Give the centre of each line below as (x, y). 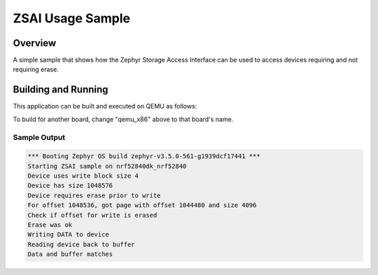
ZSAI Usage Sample (72, 18)
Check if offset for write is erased (92, 215)
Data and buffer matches (70, 254)
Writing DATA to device (69, 235)
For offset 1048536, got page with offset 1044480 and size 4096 (142, 205)
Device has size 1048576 (70, 186)
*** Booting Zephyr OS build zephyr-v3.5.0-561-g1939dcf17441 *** (144, 156)
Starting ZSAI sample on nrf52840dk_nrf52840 (107, 166)
